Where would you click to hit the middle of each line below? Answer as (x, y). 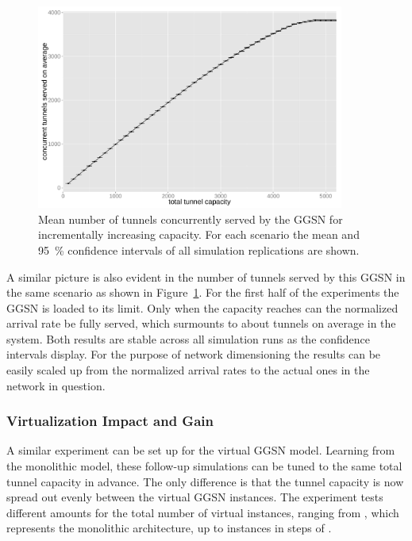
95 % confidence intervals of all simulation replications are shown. (199, 249)
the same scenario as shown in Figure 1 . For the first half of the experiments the (203, 292)
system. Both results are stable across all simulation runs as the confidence (189, 338)
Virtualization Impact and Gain (110, 421)
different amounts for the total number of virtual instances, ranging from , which (203, 512)
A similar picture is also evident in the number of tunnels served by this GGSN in (206, 276)
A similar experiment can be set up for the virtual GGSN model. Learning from (201, 450)
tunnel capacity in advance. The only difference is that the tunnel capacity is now (205, 481)
